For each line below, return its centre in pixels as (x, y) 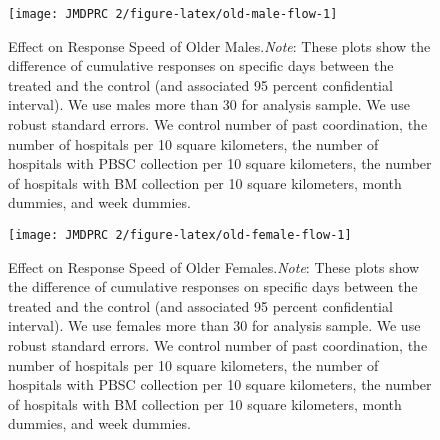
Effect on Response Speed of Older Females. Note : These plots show (214, 266)
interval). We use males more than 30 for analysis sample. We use (209, 104)
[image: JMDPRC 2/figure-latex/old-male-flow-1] (173, 14)
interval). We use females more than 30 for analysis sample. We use (214, 325)
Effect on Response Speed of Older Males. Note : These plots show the (219, 45)
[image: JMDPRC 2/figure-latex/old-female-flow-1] (180, 235)
